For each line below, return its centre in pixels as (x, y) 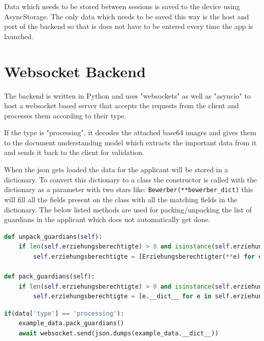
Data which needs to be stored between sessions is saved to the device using (122, 6)
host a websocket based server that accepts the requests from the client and (122, 105)
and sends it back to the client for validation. (74, 152)
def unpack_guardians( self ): (53, 237)
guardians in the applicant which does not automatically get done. (107, 219)
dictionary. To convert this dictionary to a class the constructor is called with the (130, 179)
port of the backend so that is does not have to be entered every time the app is (129, 26)
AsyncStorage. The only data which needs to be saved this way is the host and (127, 16)
